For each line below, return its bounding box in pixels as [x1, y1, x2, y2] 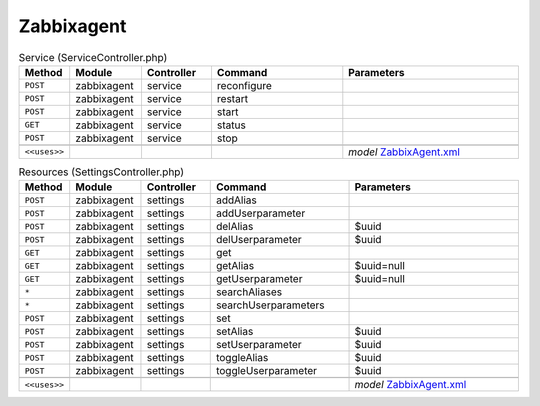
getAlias [215, 259, 255, 273]
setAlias [215, 325, 254, 339]
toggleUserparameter [215, 364, 318, 378]
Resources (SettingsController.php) [18, 165, 185, 179]
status [216, 118, 247, 132]
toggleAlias [215, 351, 269, 365]
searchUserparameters [215, 298, 325, 312]
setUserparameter [215, 338, 302, 352]
